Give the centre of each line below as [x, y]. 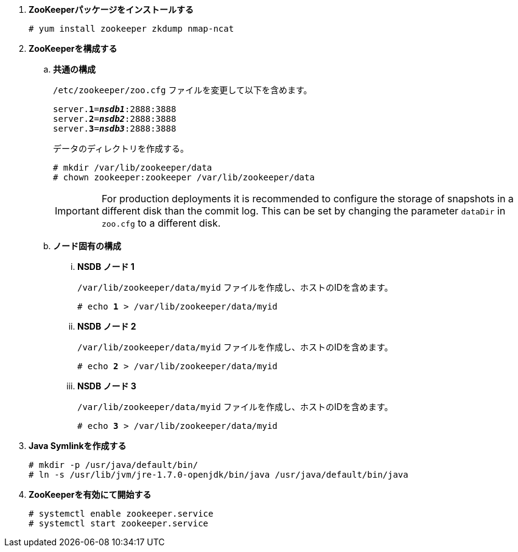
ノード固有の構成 [87, 246]
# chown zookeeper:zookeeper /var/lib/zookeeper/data [184, 177]
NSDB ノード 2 [107, 326]
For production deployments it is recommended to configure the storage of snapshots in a [307, 199]
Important [77, 211]
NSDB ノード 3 [107, 386]
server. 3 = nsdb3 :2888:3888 [115, 129]
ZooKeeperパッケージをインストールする [111, 9]
